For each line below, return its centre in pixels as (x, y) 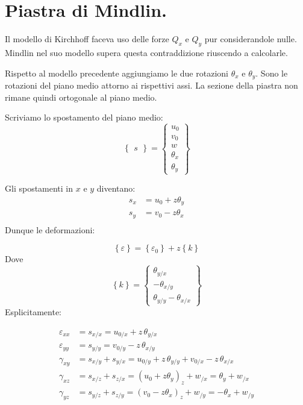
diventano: (116, 188)
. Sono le (272, 73)
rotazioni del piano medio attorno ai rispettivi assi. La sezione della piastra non (151, 85)
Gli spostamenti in (39, 188)
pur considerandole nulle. (251, 39)
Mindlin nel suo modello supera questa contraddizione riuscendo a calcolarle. (146, 52)
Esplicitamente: (33, 311)
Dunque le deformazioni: (50, 229)
